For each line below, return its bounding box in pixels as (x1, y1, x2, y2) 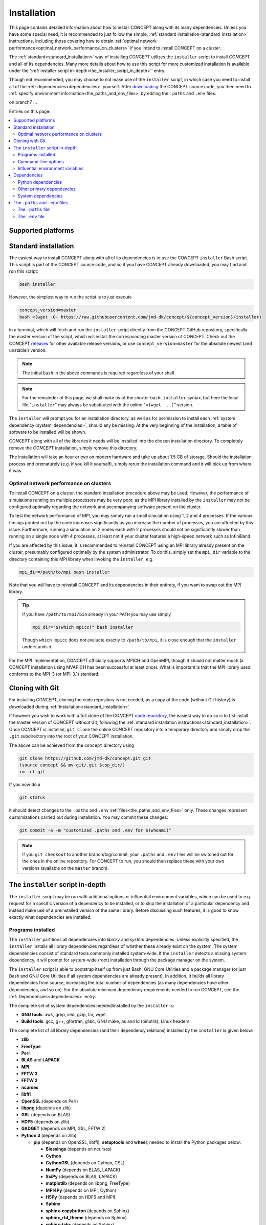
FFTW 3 (21, 1071, 38, 1077)
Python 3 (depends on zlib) (21, 1132, 77, 1138)
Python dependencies (18, 179, 62, 185)
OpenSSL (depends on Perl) (21, 1098, 78, 1104)
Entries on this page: (9, 108, 51, 114)
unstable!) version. (9, 347, 47, 353)
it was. (9, 467, 22, 473)
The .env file (18, 213, 45, 219)
